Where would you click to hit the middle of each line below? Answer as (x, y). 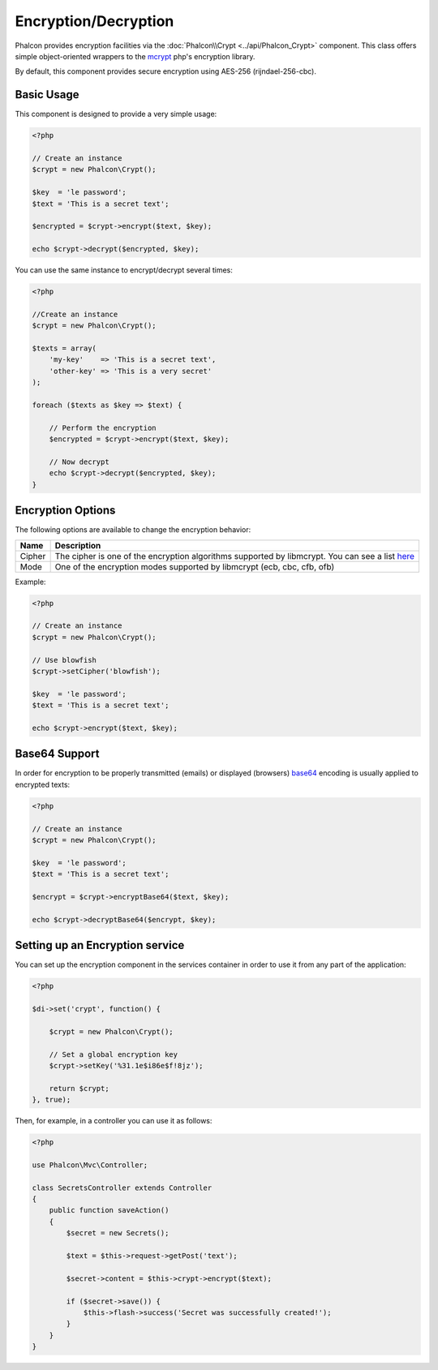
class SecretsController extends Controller (122, 1187)
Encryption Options (65, 511)
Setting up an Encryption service (100, 945)
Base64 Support (58, 754)
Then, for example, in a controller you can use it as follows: (114, 1121)
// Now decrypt (79, 462)
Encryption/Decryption (94, 21)
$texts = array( (64, 348)
